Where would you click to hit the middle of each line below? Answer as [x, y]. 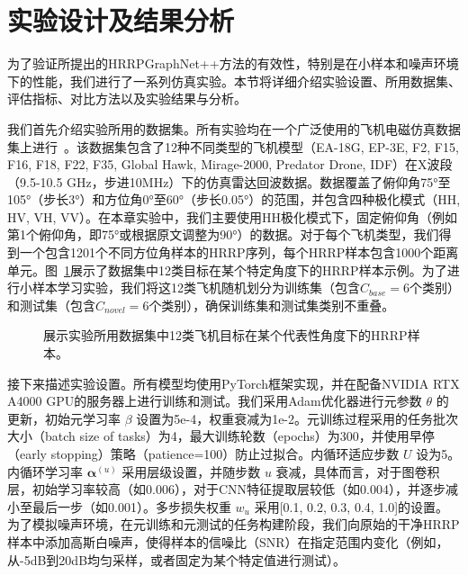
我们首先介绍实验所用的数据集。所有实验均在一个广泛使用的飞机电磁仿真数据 [234, 128]
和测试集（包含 [51, 305]
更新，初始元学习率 [64, 418]
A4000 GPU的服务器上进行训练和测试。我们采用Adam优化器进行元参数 [215, 401]
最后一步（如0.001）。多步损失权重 [131, 506]
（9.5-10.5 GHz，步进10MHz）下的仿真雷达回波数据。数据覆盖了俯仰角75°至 [229, 181]
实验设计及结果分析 [121, 20]
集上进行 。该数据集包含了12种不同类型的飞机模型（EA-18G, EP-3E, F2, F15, [233, 146]
